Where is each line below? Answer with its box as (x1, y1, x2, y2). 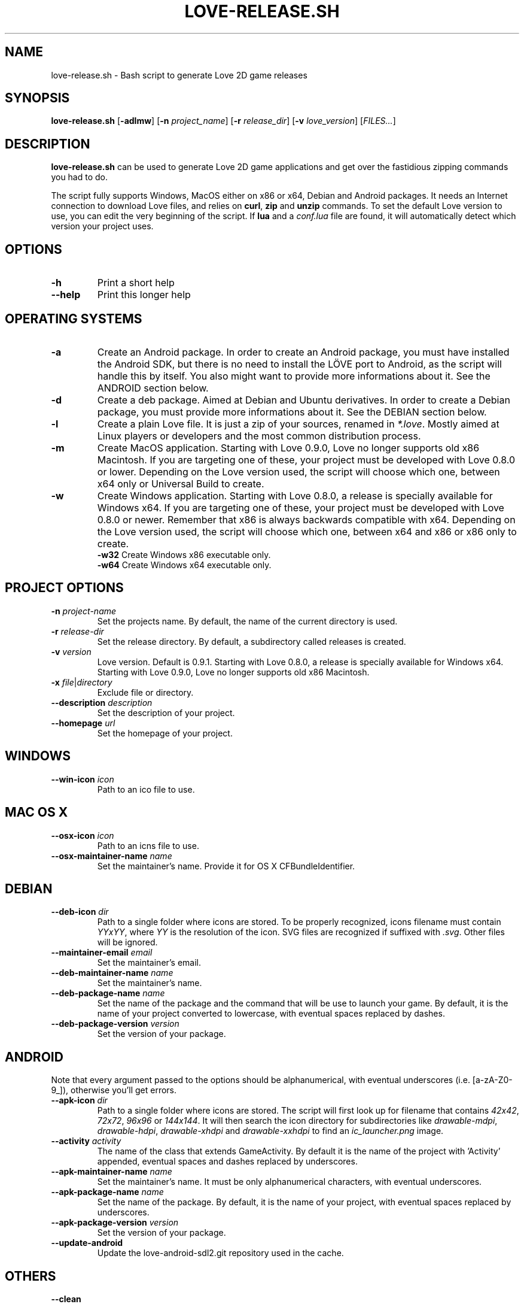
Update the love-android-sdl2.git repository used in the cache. (97, 1248, 344, 1258)
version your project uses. (51, 221, 154, 232)
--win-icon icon (51, 774, 114, 784)
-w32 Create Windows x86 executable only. (97, 549, 271, 560)
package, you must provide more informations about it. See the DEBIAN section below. (97, 405, 487, 418)
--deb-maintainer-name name (51, 968, 173, 978)
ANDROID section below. (97, 381, 209, 394)
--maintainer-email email (51, 947, 153, 958)
